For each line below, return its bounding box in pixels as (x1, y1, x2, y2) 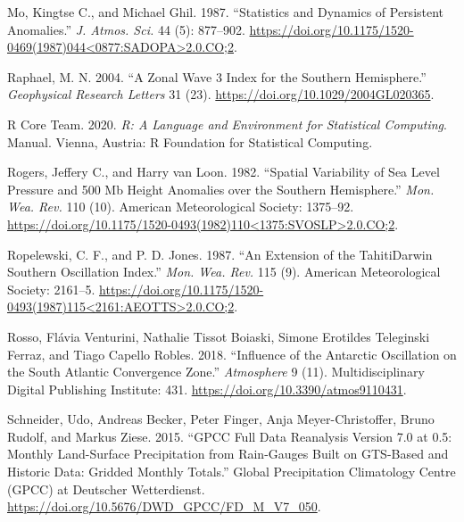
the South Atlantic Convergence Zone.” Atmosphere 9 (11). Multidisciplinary (7, 362, 425, 381)
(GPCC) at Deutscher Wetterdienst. (7, 479, 205, 498)
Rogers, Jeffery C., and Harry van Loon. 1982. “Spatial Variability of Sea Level (7, 162, 440, 181)
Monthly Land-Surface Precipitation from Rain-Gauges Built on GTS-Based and (7, 444, 449, 463)
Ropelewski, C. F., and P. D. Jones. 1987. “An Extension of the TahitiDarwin (7, 244, 433, 263)
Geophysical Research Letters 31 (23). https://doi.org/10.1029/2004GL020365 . (7, 85, 435, 104)
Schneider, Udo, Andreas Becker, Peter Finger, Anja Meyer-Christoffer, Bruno (7, 410, 435, 428)
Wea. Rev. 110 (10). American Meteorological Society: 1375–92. (7, 197, 354, 216)
